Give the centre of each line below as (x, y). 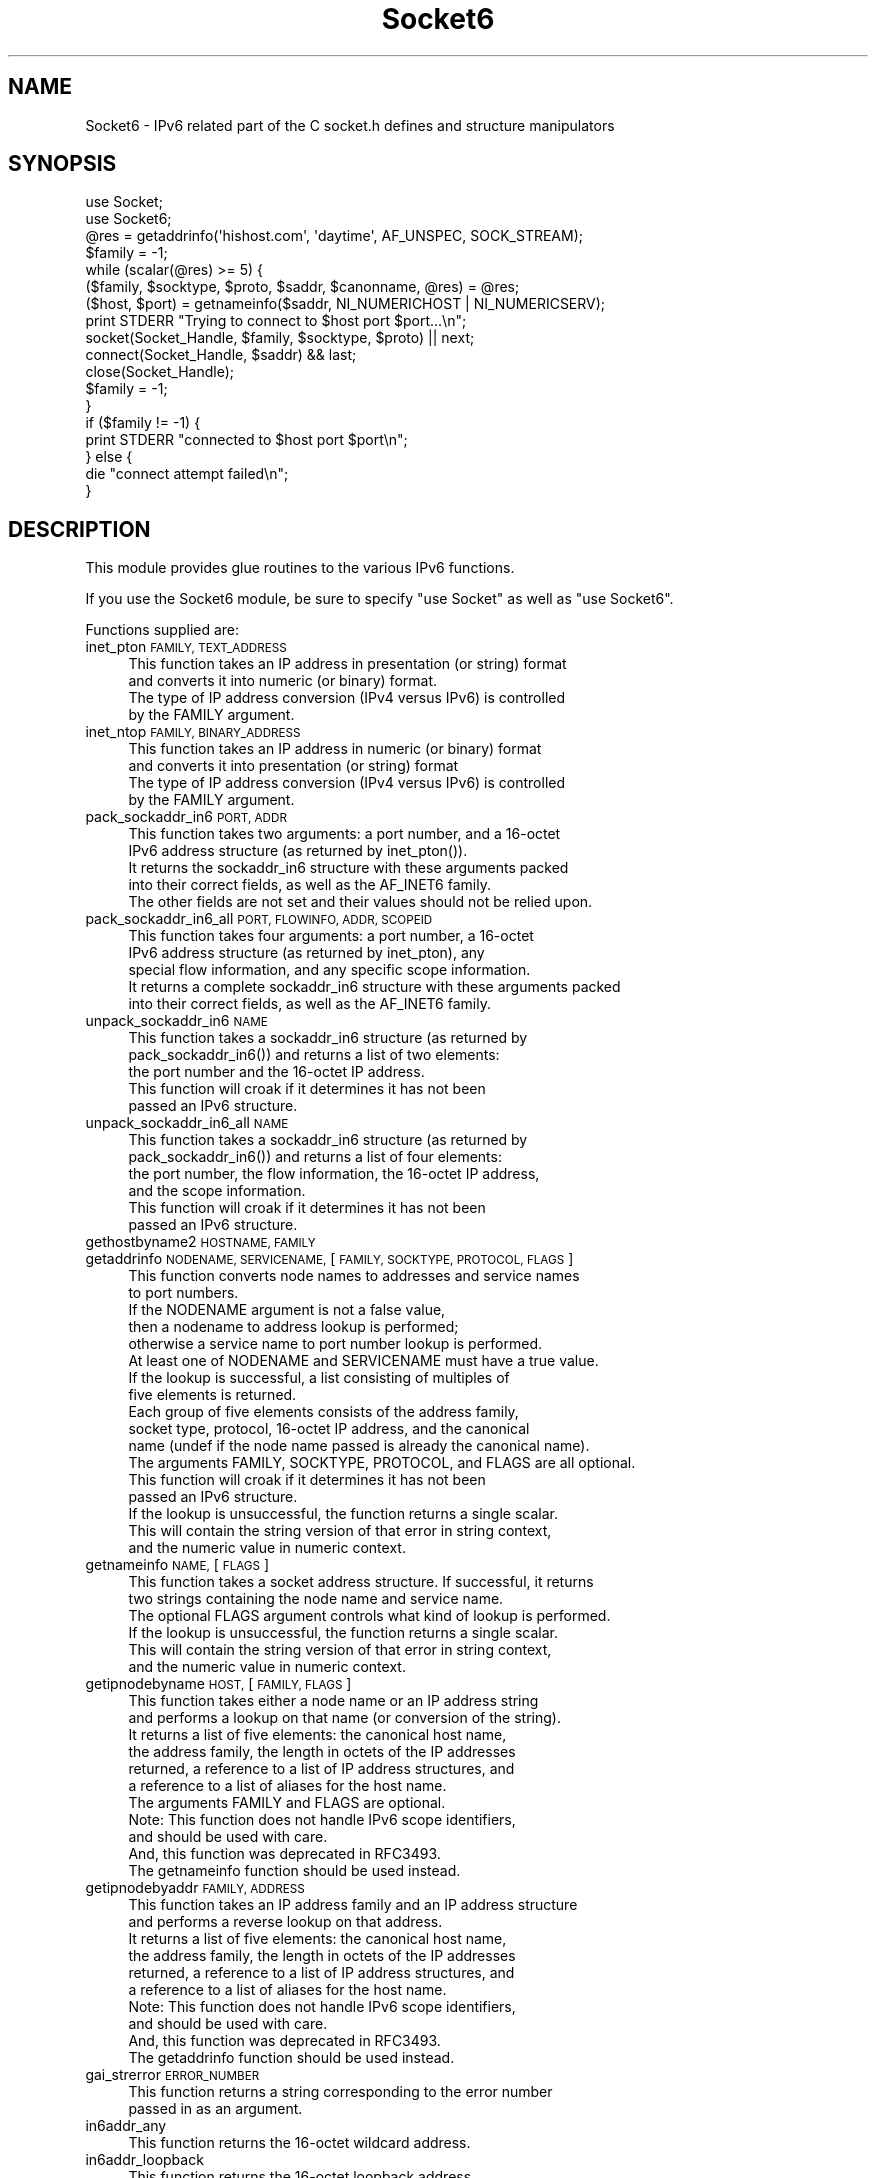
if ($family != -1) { (143, 423)
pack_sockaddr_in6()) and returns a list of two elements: (314, 1055)
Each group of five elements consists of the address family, (323, 1412)
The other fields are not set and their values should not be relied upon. (360, 902)
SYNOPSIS (62, 164)
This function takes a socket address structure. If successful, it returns (361, 1582)
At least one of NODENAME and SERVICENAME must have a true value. (363, 1361)
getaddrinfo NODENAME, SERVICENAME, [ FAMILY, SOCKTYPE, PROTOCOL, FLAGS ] (329, 1259)
